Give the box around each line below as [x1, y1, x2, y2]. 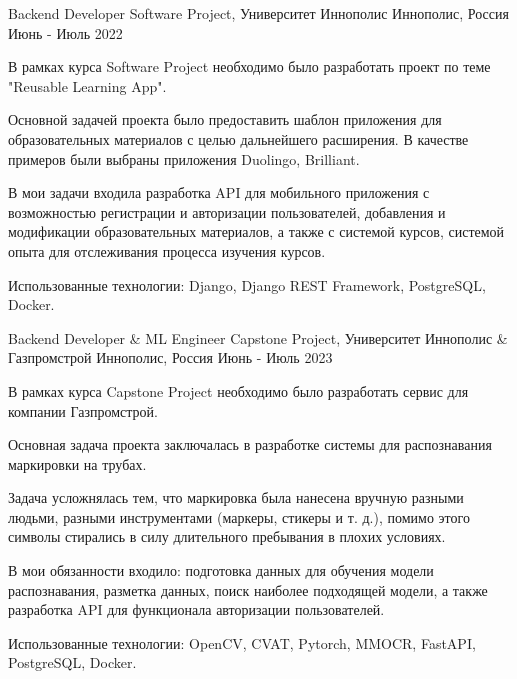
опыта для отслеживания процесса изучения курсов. [8, 240, 326, 261]
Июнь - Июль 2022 [8, 22, 123, 43]
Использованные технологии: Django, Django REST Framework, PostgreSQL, [8, 274, 486, 295]
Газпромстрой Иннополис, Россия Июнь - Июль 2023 [8, 347, 333, 368]
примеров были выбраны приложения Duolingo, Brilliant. [8, 148, 360, 169]
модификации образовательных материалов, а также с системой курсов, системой [8, 221, 505, 242]
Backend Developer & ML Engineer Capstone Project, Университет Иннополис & [8, 327, 508, 348]
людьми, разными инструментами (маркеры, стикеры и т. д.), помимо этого [8, 506, 470, 527]
